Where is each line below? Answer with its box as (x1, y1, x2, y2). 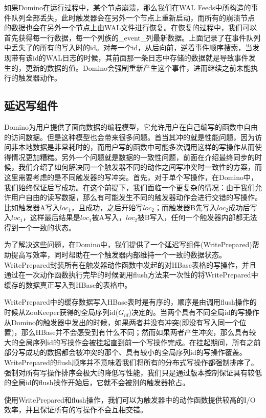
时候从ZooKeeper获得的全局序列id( (4, 307, 119, 317)
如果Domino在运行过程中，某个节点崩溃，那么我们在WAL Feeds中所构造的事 (4, 2, 258, 12)
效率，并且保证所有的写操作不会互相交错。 (4, 404, 147, 415)
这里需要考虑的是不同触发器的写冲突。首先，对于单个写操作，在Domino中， (4, 171, 258, 182)
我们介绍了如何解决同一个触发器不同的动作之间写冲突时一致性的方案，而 (18, 162, 262, 172)
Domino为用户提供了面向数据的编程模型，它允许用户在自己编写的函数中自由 (4, 121, 258, 132)
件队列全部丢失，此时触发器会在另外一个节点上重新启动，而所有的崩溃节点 (4, 12, 255, 23)
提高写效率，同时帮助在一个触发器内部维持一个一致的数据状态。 (11, 249, 226, 260)
